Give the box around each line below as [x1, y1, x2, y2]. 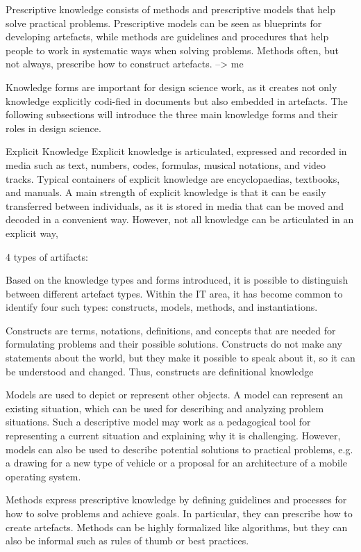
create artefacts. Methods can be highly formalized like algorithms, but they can [6, 519, 348, 534]
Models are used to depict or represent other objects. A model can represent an [6, 387, 343, 402]
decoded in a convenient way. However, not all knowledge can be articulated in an [6, 212, 354, 227]
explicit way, [6, 225, 58, 240]
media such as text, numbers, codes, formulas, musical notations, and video [6, 157, 326, 172]
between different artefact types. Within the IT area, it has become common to [6, 286, 343, 300]
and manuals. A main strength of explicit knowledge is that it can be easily [6, 185, 326, 200]
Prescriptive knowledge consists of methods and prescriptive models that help [6, 2, 335, 16]
